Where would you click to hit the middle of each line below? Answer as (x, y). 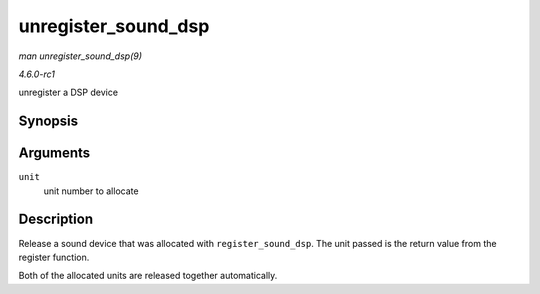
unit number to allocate (91, 191)
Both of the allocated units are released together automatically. (148, 276)
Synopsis (48, 121)
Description (56, 219)
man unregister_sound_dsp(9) (80, 56)
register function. (54, 257)
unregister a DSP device (68, 92)
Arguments (54, 153)
